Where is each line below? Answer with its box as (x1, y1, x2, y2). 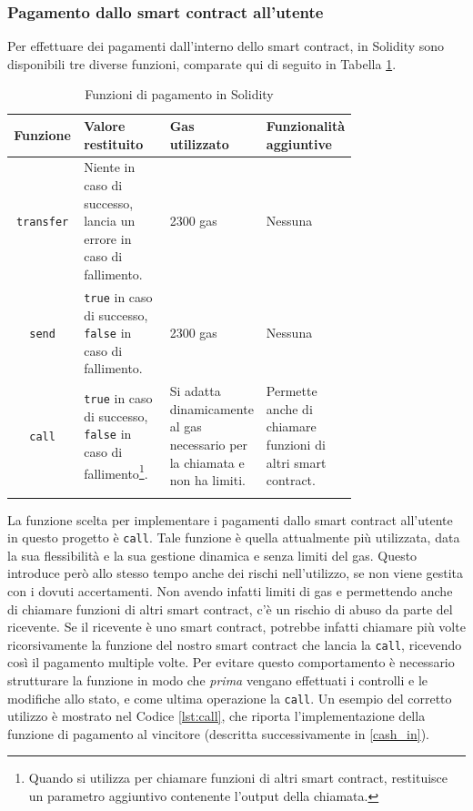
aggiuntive (266, 134, 332, 153)
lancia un (84, 211, 136, 230)
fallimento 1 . (84, 461, 148, 482)
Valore (84, 117, 126, 135)
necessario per (169, 434, 248, 453)
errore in (84, 228, 132, 248)
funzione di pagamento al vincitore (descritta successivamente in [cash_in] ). (7, 724, 430, 743)
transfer (15, 216, 69, 229)
